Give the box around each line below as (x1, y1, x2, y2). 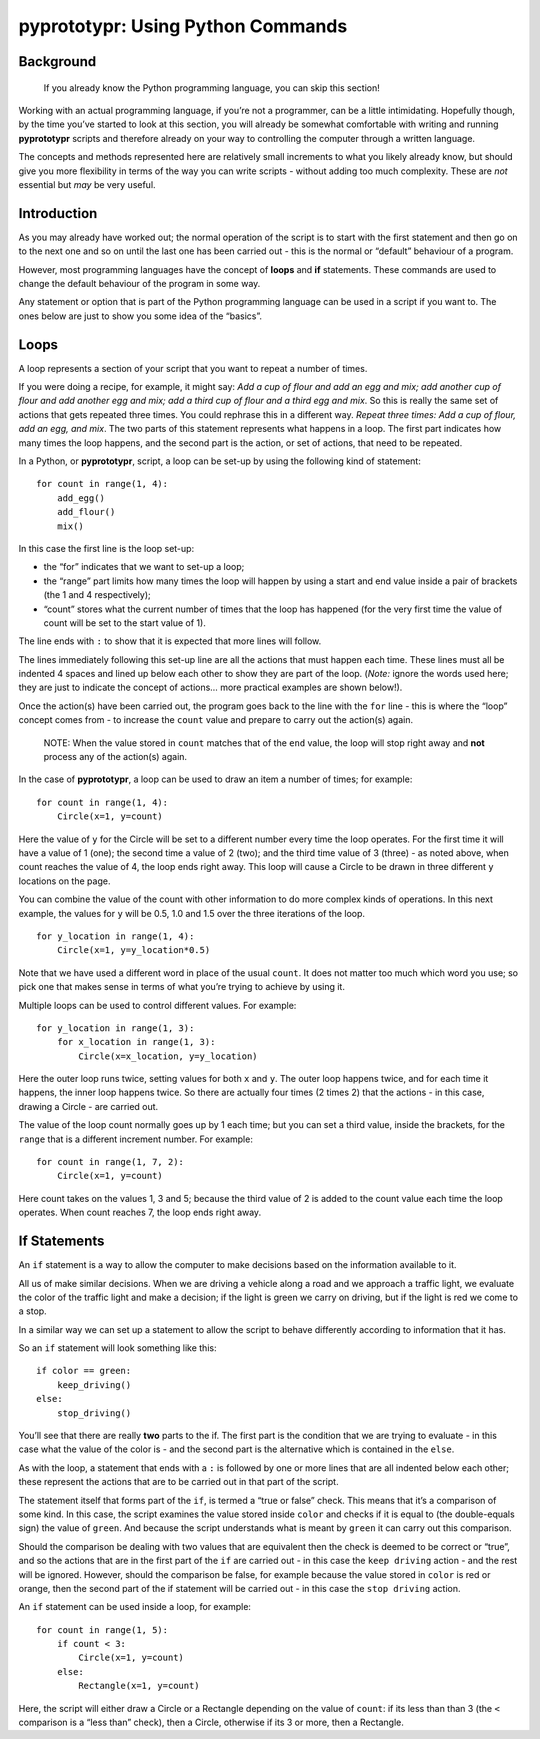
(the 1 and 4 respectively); (43, 589, 152, 601)
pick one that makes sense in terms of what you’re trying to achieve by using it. (18, 981, 345, 993)
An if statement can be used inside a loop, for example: (18, 1601, 252, 1613)
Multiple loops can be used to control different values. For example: (18, 999, 297, 1011)
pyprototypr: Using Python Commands (18, 15, 348, 37)
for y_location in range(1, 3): (36, 1022, 195, 1034)
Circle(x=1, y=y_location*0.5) (56, 945, 211, 956)
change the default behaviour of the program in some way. (18, 277, 261, 289)
